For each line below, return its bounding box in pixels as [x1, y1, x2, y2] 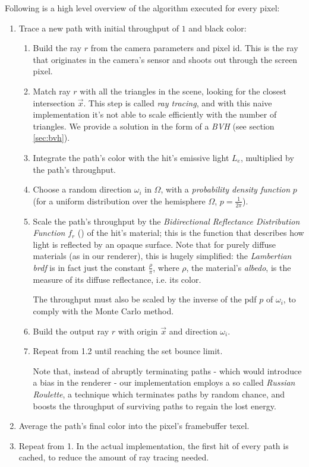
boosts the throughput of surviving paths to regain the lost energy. [33, 399, 276, 412]
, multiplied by [240, 151, 294, 163]
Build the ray [33, 42, 82, 54]
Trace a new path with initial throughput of [18, 21, 179, 34]
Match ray [33, 84, 71, 97]
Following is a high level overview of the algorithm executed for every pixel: [5, 2, 280, 14]
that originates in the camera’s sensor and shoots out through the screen [33, 53, 298, 65]
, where [153, 261, 179, 273]
